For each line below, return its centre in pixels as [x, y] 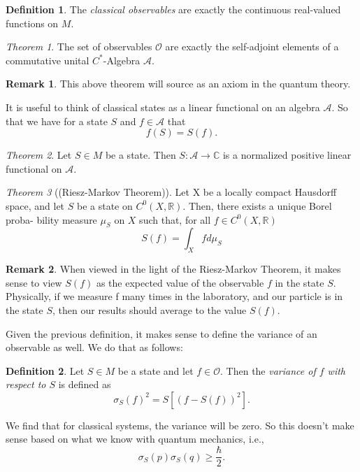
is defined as [85, 384]
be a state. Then [141, 155]
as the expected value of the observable [180, 282]
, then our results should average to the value [150, 309]
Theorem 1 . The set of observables [79, 47]
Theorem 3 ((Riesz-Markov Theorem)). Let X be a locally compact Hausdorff [171, 192]
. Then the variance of [268, 370]
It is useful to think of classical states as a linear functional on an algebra [163, 107]
